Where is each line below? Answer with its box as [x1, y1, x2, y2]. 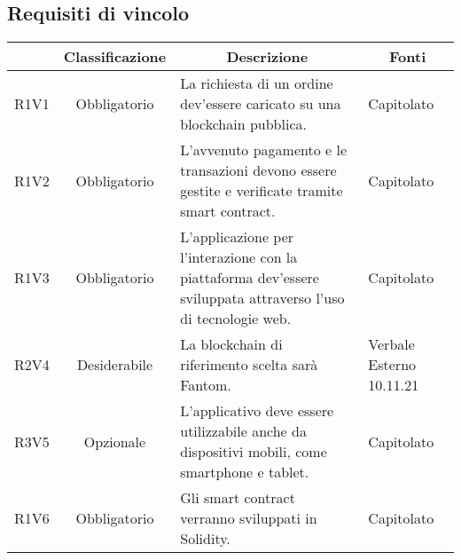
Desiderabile [76, 354, 153, 375]
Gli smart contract [180, 487, 295, 509]
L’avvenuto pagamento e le [180, 139, 348, 161]
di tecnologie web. [180, 308, 292, 329]
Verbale [368, 334, 415, 355]
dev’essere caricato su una [180, 93, 341, 114]
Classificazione [63, 46, 167, 67]
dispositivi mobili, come [180, 441, 327, 462]
